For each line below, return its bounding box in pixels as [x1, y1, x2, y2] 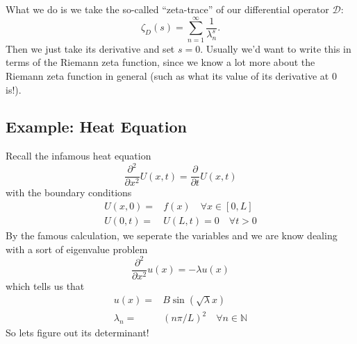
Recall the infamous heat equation [6, 148, 151, 163]
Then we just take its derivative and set [6, 41, 175, 55]
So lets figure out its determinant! [6, 325, 149, 340]
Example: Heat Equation [6, 116, 187, 137]
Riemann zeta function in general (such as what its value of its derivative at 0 [6, 68, 337, 83]
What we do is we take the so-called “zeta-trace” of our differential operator [6, 2, 329, 16]
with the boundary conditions [6, 185, 132, 200]
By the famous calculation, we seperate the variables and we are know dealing [6, 228, 338, 243]
